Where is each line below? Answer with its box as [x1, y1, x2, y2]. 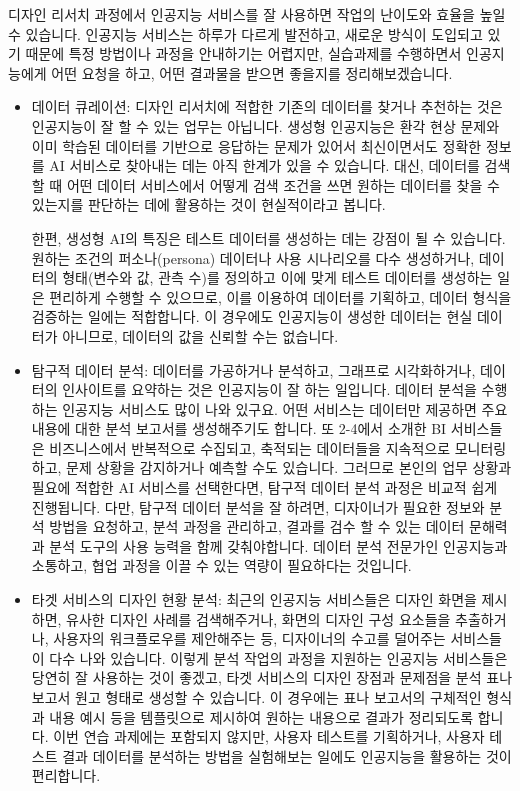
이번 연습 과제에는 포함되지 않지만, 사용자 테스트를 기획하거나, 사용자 [53, 726, 485, 747]
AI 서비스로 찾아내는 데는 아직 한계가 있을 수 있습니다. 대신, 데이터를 [49, 155, 480, 176]
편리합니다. [31, 765, 101, 786]
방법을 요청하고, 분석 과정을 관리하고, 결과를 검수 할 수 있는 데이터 [49, 516, 465, 537]
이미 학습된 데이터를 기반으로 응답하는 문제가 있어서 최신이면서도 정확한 [31, 135, 482, 156]
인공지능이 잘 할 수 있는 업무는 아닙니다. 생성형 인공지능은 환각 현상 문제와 [31, 115, 500, 136]
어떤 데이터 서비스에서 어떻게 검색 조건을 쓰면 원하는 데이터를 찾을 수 [66, 174, 500, 195]
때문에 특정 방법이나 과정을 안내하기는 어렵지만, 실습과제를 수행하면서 [25, 43, 462, 64]
